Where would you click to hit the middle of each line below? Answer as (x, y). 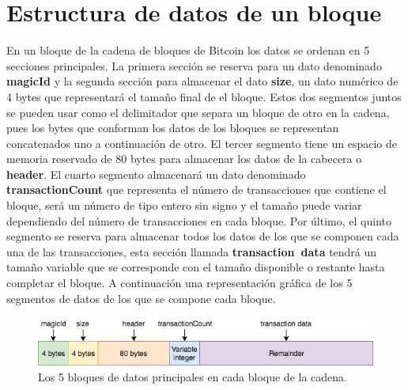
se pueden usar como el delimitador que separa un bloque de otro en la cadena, (198, 112)
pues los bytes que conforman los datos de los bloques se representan (173, 128)
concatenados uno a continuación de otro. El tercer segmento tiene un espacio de (202, 143)
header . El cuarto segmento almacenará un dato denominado (156, 174)
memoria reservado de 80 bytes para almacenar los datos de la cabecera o (184, 159)
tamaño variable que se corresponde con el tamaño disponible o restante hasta (196, 267)
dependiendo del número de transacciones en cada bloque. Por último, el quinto (199, 220)
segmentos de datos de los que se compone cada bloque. (141, 298)
